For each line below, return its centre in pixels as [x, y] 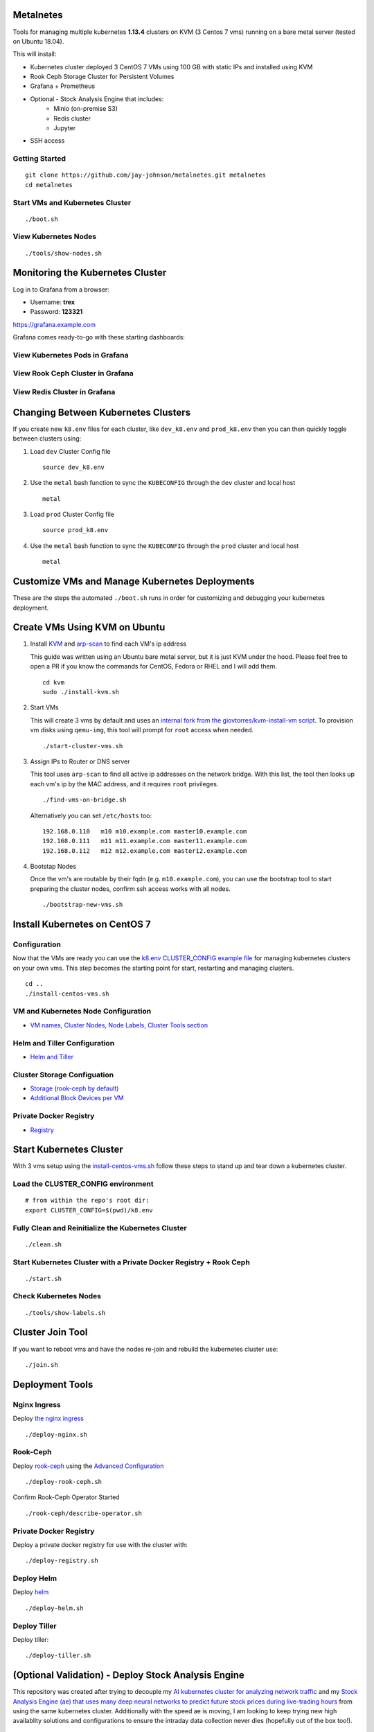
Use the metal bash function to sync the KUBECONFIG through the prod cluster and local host [164, 546]
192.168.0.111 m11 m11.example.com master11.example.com [145, 841]
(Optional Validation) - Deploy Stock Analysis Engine [129, 1676]
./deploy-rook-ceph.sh [64, 1482]
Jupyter [65, 128]
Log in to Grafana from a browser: [61, 289]
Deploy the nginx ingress [48, 1419]
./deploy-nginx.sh [56, 1434]
